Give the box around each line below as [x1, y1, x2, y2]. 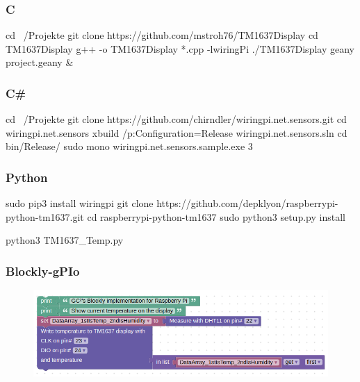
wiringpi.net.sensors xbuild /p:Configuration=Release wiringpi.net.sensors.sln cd [6, 125, 347, 140]
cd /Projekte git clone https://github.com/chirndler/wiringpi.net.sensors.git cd [6, 112, 347, 126]
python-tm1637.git [6, 209, 84, 224]
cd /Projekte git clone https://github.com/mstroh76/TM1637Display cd [6, 28, 318, 42]
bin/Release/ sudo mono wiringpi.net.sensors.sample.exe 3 [6, 139, 253, 153]
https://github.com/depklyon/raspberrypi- [156, 196, 338, 210]
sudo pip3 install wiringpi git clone [6, 196, 154, 210]
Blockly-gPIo [6, 262, 80, 279]
